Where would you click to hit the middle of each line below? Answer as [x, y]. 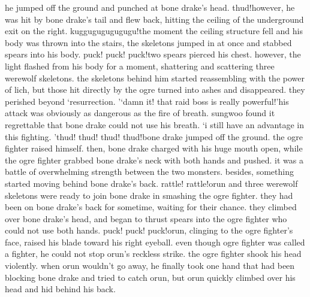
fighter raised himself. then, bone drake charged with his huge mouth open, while [154, 148]
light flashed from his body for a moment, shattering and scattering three [140, 66]
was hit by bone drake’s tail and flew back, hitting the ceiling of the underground [154, 19]
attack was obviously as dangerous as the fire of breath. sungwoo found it [140, 113]
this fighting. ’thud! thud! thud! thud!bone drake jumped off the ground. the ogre [154, 136]
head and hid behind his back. [60, 289]
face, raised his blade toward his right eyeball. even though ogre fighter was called [155, 242]
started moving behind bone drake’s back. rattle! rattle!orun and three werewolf [151, 183]
